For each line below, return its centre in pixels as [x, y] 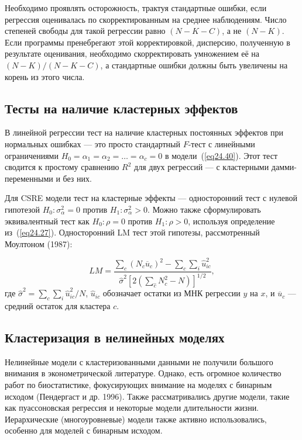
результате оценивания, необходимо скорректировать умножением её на [132, 53]
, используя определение [231, 221]
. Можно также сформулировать [204, 209]
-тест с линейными [222, 143]
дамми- [284, 167]
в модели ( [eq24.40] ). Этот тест [221, 155]
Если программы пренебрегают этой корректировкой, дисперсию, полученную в [147, 42]
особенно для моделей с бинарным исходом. [84, 430]
